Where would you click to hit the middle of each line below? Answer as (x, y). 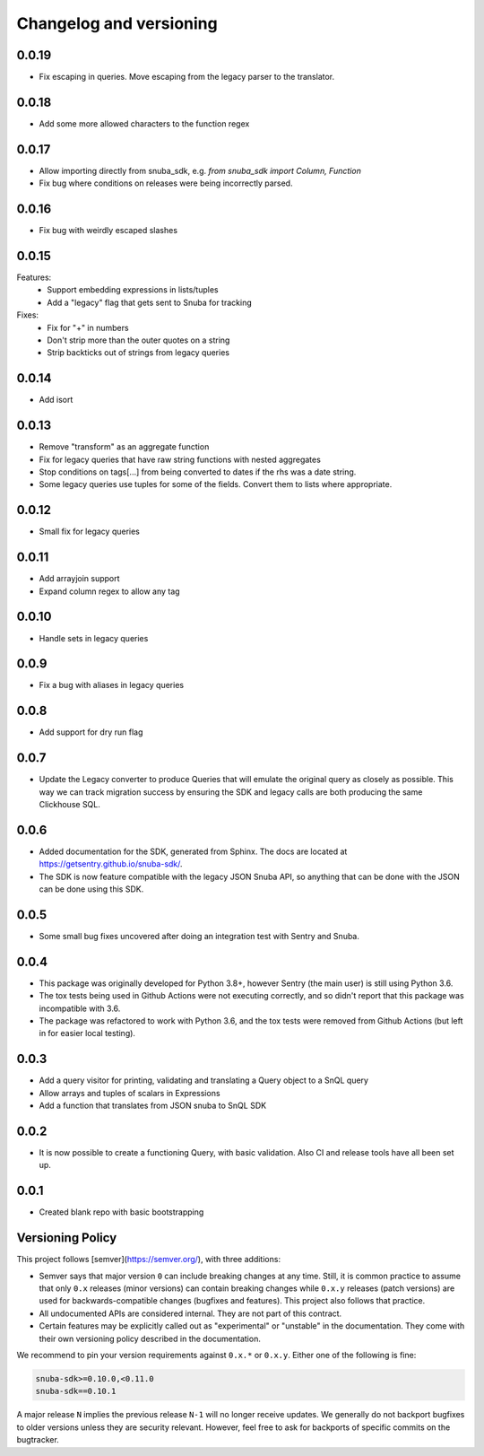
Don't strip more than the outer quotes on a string (138, 340)
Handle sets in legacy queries (94, 638)
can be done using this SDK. (91, 889)
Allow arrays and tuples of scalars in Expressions (130, 1093)
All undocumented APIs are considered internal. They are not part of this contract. (190, 1313)
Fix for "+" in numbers (88, 327)
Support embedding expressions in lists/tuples (133, 290)
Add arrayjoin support (79, 579)
